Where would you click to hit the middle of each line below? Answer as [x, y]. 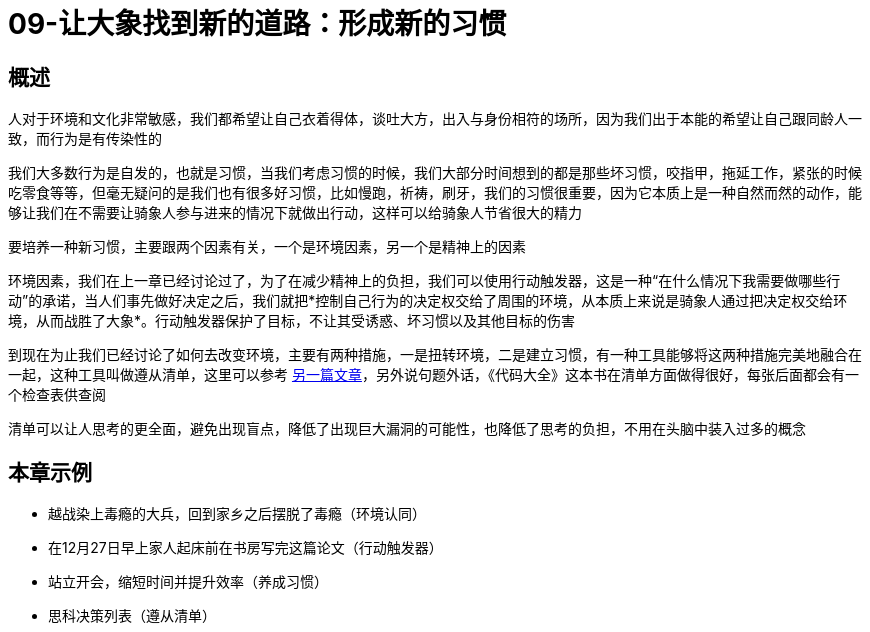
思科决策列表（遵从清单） [132, 616]
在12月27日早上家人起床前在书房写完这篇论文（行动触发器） [245, 548]
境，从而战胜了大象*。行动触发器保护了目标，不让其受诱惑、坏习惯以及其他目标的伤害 [292, 321]
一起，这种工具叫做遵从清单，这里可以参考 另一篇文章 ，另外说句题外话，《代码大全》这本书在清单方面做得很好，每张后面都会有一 [433, 375]
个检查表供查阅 [57, 395]
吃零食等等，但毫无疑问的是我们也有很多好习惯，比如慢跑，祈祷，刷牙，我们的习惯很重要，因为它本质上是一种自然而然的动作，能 [435, 193]
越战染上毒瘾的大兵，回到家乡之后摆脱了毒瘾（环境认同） [237, 514]
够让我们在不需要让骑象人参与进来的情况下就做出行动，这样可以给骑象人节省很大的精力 [295, 213]
